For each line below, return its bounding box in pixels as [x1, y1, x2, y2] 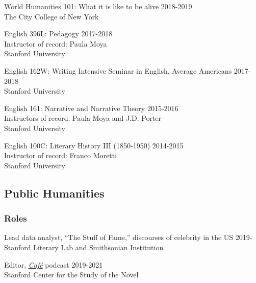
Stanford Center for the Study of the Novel [4, 269, 139, 280]
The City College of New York [4, 11, 99, 21]
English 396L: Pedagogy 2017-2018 [4, 28, 113, 39]
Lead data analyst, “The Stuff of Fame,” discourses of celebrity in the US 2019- [4, 232, 252, 243]
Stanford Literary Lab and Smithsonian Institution [4, 242, 164, 252]
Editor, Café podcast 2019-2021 [4, 259, 103, 270]
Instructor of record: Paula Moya [4, 38, 107, 49]
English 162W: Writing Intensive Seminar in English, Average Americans [4, 65, 232, 76]
